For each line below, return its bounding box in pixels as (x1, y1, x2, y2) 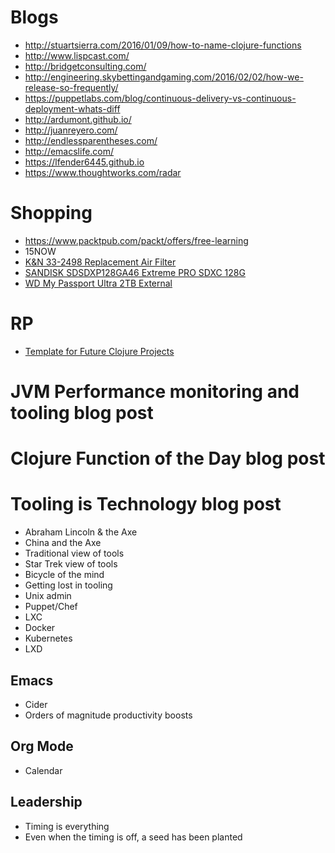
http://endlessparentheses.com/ (24, 134, 158, 146)
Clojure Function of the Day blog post (10, 447, 326, 470)
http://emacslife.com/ (24, 145, 115, 157)
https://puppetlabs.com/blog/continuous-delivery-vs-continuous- (24, 92, 297, 104)
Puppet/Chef (24, 601, 78, 613)
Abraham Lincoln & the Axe (24, 526, 138, 538)
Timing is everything (24, 820, 110, 832)
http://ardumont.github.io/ (24, 113, 132, 125)
